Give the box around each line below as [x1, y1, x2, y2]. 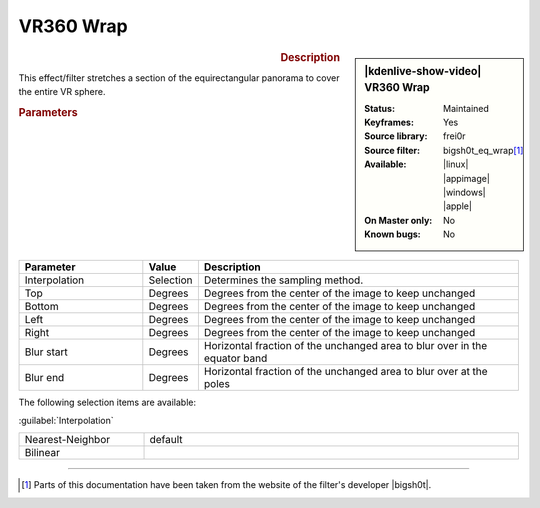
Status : [364, 102, 395, 114]
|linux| [443, 158, 469, 170]
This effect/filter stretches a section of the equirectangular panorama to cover [18, 71, 340, 84]
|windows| [443, 186, 486, 199]
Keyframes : [364, 116, 415, 129]
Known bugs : [364, 228, 422, 240]
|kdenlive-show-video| [364, 64, 482, 78]
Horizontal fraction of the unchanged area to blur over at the [203, 364, 489, 378]
